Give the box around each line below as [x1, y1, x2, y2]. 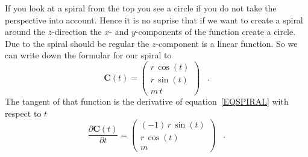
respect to [5, 106, 42, 119]
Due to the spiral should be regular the [5, 37, 149, 49]
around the [5, 25, 45, 38]
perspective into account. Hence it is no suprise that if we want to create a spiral [5, 13, 303, 26]
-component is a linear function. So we [156, 37, 298, 49]
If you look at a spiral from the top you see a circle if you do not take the [5, 2, 277, 14]
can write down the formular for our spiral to [5, 49, 172, 61]
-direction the [52, 25, 102, 38]
